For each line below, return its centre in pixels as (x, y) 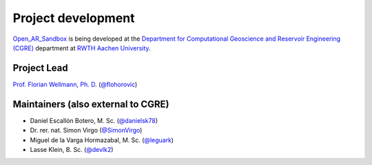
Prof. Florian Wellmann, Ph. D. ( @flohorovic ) (75, 84)
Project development (74, 18)
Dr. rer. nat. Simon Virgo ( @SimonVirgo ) (86, 130)
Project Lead (40, 68)
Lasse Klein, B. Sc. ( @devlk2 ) (72, 149)
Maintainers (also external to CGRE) (91, 104)
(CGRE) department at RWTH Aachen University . (82, 48)
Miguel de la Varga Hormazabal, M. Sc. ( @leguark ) (102, 140)
